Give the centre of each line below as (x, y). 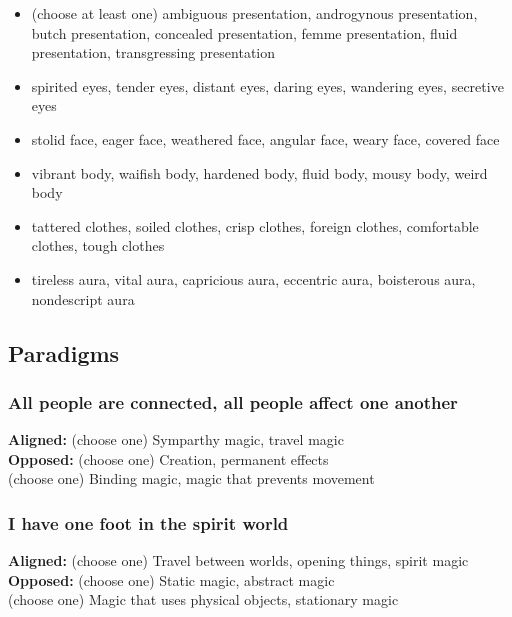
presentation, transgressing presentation (153, 52)
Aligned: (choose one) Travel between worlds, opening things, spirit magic (238, 560)
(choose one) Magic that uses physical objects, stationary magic (203, 599)
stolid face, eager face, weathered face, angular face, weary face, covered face (265, 138)
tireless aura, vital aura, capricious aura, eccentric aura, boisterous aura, (253, 278)
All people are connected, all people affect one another (233, 401)
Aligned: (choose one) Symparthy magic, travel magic (176, 439)
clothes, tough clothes (98, 245)
